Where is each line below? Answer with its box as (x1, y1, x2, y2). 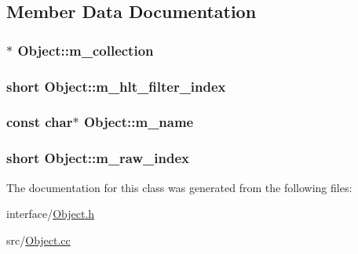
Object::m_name (83, 112, 194, 132)
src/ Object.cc (6, 231, 71, 248)
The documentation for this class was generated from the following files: (6, 179, 353, 195)
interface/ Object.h (6, 205, 95, 222)
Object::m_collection (17, 40, 154, 60)
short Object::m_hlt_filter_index (6, 76, 226, 96)
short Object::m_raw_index (6, 148, 189, 168)
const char (6, 112, 73, 132)
